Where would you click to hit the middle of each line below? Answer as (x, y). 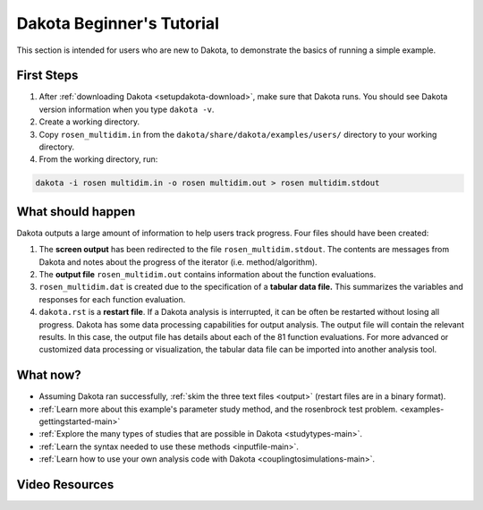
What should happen (76, 212)
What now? (49, 375)
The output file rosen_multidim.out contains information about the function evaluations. (208, 275)
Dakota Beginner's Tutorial (118, 23)
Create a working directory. (89, 122)
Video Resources (65, 484)
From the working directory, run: (98, 159)
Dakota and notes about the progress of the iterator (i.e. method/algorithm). (178, 262)
